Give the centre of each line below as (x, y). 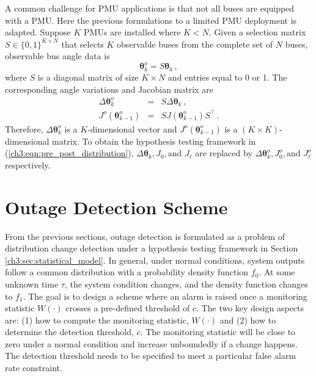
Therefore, (24, 128)
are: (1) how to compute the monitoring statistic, (97, 320)
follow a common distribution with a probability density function (127, 272)
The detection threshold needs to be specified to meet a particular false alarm (151, 356)
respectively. (28, 164)
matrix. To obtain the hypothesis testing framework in (154, 141)
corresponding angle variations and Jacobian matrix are (109, 89)
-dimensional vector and (132, 128)
